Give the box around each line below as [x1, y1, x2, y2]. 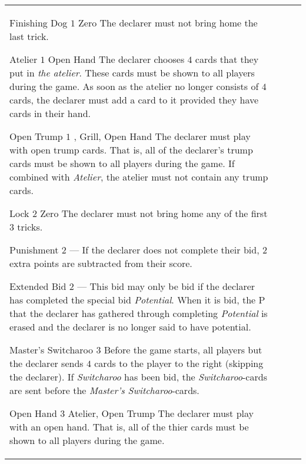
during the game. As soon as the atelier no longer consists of [9, 79, 259, 93]
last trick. [9, 29, 49, 43]
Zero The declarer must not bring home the [78, 16, 258, 29]
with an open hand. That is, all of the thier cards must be [9, 420, 249, 433]
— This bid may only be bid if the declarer [77, 279, 255, 293]
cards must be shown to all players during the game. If [9, 156, 235, 170]
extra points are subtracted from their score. [9, 256, 192, 270]
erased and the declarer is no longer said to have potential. [9, 320, 251, 333]
